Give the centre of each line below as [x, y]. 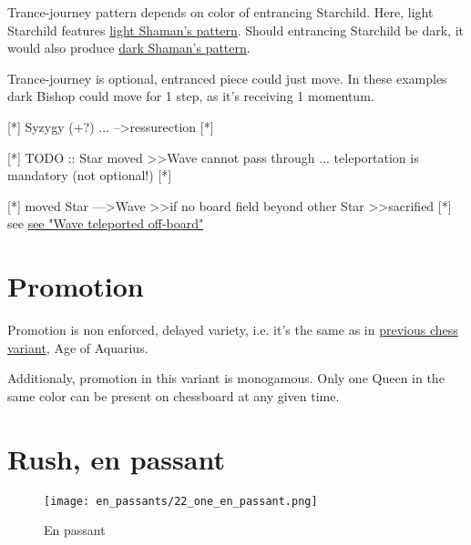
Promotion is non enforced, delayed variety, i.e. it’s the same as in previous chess [233, 330]
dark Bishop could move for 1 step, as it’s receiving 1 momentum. [191, 96]
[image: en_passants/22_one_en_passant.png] [181, 501]
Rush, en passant [116, 458]
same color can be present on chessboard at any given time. [174, 395]
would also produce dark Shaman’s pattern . [129, 48]
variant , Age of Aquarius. [78, 347]
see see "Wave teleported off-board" [106, 223]
